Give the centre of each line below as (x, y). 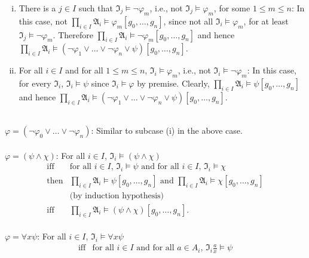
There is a (37, 8)
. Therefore (73, 34)
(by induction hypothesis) (117, 196)
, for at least (266, 21)
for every (35, 83)
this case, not (43, 21)
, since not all (188, 21)
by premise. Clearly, (173, 83)
